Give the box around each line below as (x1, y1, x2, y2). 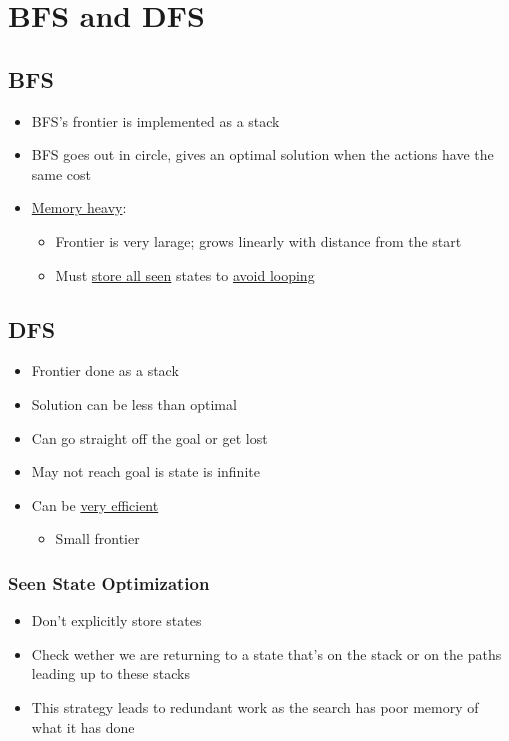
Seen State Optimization (8, 570, 210, 595)
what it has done (31, 716, 135, 737)
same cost (31, 163, 92, 184)
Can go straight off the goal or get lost (31, 427, 268, 448)
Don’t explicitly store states (31, 610, 202, 631)
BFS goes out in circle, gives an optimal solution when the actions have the (31, 144, 494, 165)
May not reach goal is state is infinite (31, 461, 260, 482)
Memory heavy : (31, 197, 127, 218)
